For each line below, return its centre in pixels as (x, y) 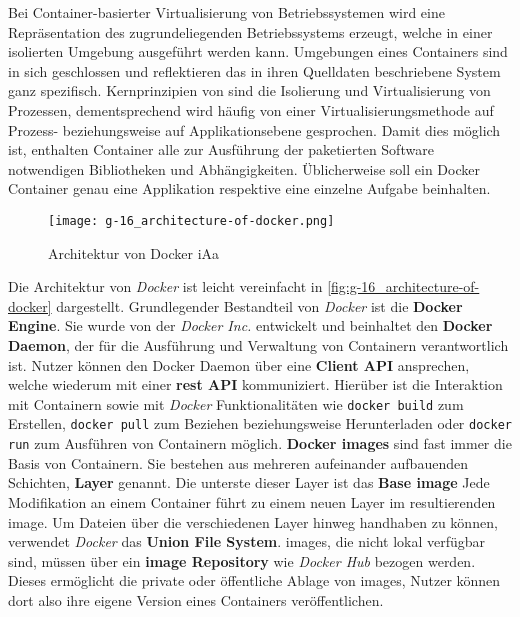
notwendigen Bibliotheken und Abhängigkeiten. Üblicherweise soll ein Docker (244, 168)
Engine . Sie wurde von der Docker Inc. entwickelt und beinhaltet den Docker (250, 325)
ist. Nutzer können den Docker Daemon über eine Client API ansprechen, (239, 364)
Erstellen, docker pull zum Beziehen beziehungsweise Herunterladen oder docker (260, 423)
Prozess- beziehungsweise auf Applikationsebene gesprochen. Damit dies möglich (254, 129)
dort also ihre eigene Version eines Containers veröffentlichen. (196, 599)
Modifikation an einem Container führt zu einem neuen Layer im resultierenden (252, 501)
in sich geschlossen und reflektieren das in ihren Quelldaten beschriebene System (254, 70)
